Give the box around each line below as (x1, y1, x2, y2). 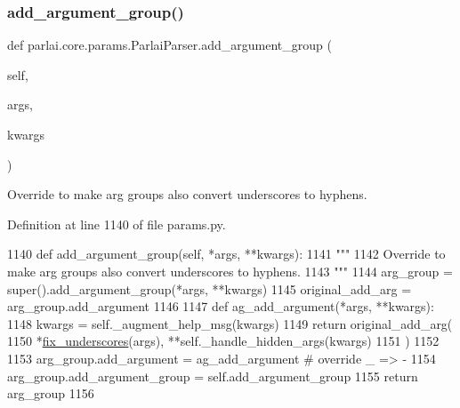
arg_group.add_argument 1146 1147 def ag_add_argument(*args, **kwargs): (7, 297, 434, 316)
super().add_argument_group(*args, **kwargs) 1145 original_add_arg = (7, 279, 412, 298)
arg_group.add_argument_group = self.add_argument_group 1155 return (7, 366, 418, 385)
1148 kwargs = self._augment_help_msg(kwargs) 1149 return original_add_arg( (7, 314, 453, 332)
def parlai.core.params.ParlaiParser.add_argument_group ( (7, 36, 332, 54)
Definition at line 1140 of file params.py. (7, 214, 226, 233)
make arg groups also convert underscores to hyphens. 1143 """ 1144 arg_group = (7, 261, 453, 280)
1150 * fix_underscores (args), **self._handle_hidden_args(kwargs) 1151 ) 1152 (7, 332, 440, 350)
